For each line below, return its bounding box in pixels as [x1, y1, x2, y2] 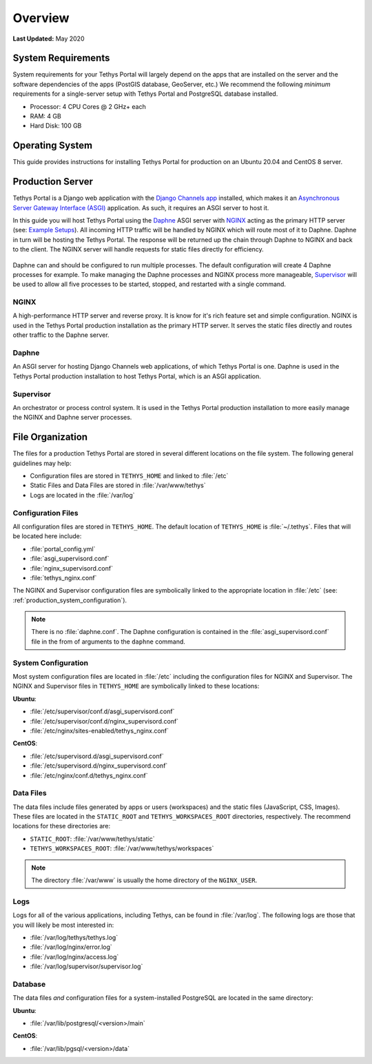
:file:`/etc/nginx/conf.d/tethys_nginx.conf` [30, 771, 148, 779]
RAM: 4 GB [30, 112, 61, 121]
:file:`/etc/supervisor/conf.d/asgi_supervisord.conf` [30, 707, 175, 716]
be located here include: [12, 532, 82, 540]
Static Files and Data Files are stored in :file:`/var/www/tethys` [30, 481, 206, 489]
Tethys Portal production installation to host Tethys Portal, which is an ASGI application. [12, 372, 262, 380]
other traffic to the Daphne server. [12, 331, 110, 339]
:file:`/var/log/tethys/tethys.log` [30, 933, 118, 941]
